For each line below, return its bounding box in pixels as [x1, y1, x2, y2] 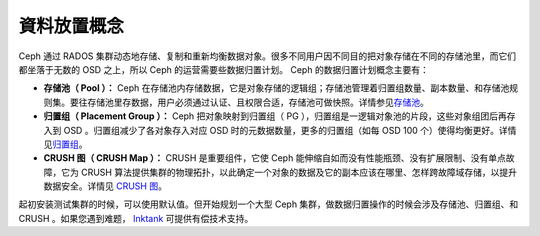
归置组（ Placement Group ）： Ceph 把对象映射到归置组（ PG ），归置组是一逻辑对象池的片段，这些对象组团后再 [43, 110, 507, 122]
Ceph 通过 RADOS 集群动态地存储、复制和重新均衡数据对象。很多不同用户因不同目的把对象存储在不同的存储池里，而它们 [18, 50, 517, 62]
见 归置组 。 [43, 138, 88, 150]
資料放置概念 [18, 15, 125, 37]
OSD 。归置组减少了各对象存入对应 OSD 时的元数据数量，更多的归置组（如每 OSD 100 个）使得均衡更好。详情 [63, 124, 517, 136]
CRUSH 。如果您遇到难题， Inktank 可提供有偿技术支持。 [18, 212, 254, 224]
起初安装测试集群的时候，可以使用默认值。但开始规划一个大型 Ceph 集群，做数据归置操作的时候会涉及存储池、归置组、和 [18, 198, 519, 210]
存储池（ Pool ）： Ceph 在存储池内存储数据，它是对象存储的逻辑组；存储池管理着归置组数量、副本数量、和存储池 [43, 82, 510, 94]
